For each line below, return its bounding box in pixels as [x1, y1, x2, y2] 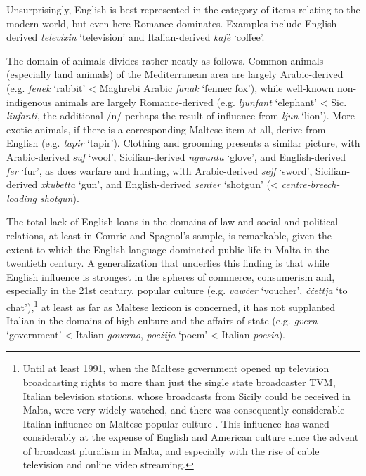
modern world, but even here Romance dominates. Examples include [6, 15, 302, 30]
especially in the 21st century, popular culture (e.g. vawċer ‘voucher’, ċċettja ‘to [6, 283, 348, 298]
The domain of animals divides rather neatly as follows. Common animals [6, 53, 324, 67]
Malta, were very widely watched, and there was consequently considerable [22, 402, 345, 417]
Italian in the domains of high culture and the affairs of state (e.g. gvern [6, 313, 318, 328]
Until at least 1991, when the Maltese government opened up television [22, 361, 329, 376]
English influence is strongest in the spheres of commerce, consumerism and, [6, 269, 335, 284]
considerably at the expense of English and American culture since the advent [22, 430, 359, 444]
